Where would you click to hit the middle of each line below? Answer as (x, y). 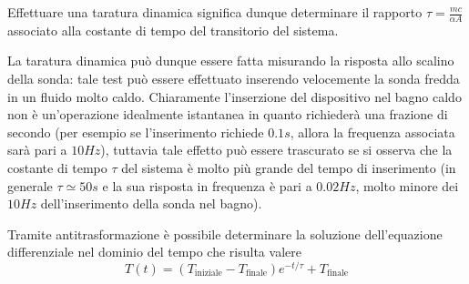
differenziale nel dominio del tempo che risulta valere (154, 252)
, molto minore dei (407, 185)
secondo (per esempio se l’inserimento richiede (136, 132)
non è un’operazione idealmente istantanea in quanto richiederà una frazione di (228, 114)
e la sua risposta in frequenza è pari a (207, 185)
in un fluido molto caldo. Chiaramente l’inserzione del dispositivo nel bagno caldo (234, 96)
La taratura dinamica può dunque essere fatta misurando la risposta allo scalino (231, 61)
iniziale (208, 274)
